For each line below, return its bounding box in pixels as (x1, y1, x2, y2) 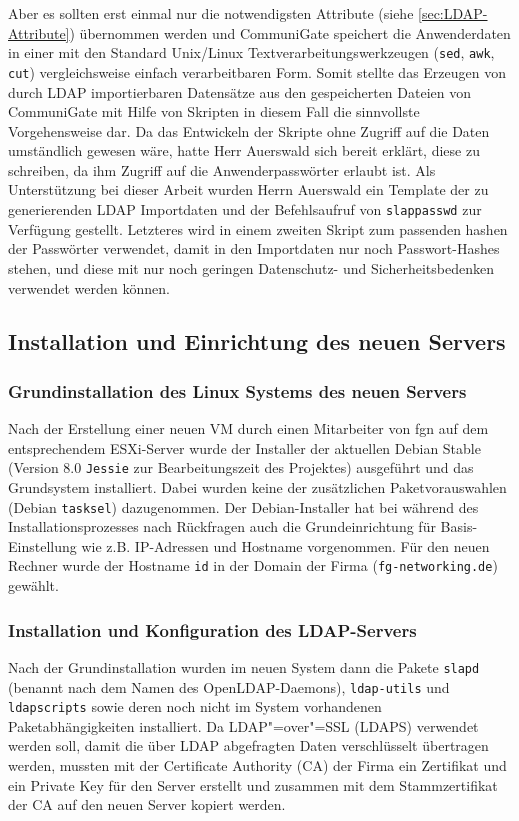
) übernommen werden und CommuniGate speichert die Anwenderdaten (69, 22, 511, 43)
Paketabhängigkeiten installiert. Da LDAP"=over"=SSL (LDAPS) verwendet (8, 715, 479, 736)
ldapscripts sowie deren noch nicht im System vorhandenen (8, 696, 382, 717)
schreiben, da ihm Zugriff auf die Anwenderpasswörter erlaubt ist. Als (8, 159, 436, 180)
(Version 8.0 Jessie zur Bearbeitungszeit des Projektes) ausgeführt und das (8, 457, 474, 478)
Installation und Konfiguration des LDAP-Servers (8, 617, 417, 642)
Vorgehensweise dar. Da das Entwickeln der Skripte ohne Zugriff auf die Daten (8, 120, 490, 141)
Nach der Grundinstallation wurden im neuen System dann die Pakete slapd (8, 656, 480, 677)
